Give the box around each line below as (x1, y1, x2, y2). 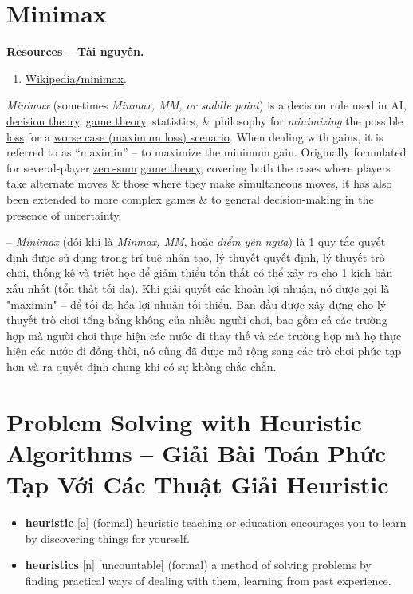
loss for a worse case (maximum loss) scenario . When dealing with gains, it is (6, 128, 383, 145)
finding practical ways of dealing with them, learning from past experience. (25, 572, 391, 588)
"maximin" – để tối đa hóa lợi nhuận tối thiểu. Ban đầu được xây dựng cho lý (6, 295, 387, 312)
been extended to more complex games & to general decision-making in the (6, 190, 374, 207)
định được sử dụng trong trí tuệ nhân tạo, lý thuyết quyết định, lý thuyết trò (6, 248, 385, 265)
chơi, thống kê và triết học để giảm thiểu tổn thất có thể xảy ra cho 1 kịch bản (6, 264, 393, 281)
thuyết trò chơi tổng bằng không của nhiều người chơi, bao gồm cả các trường (6, 311, 387, 328)
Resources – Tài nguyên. (6, 43, 144, 60)
